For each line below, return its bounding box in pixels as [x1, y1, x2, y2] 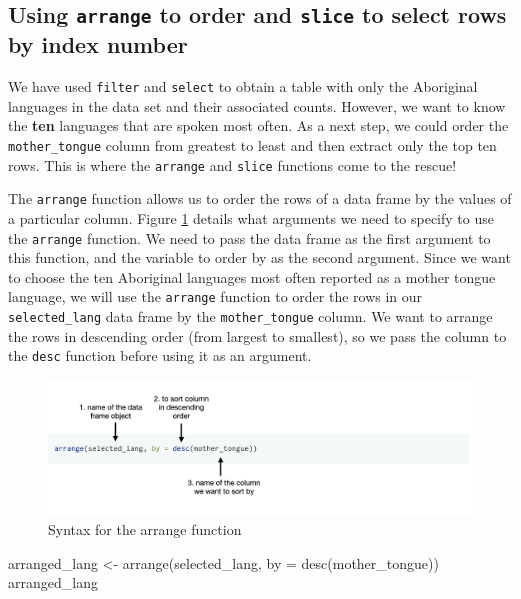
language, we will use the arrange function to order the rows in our [8, 286, 423, 307]
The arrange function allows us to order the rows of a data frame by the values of [8, 188, 512, 209]
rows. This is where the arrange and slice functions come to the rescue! [8, 154, 457, 175]
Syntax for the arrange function [48, 518, 242, 539]
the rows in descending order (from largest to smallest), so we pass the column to [8, 325, 507, 346]
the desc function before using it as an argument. [8, 345, 312, 366]
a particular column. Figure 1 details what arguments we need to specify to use [8, 207, 494, 228]
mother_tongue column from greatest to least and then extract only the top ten [8, 135, 497, 156]
